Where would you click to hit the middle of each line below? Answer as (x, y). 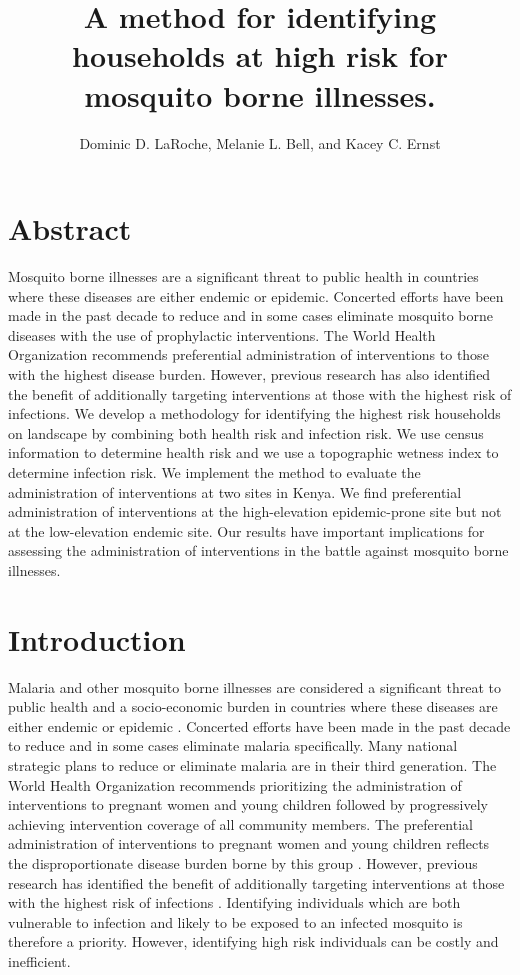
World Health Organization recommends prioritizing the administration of (235, 784)
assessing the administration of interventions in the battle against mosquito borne (258, 550)
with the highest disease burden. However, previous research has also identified (249, 374)
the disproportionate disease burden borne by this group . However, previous (243, 863)
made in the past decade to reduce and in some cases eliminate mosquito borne (250, 315)
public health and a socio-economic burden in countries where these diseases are (253, 706)
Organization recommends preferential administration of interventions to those (248, 354)
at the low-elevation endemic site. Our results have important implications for (246, 530)
